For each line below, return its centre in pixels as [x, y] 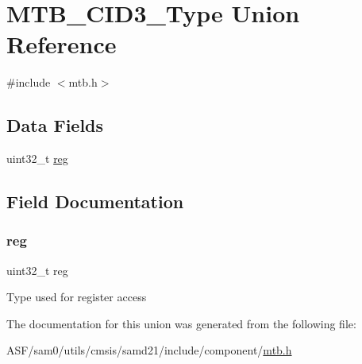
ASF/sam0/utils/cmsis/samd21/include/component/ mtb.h [149, 350]
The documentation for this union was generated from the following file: [181, 323]
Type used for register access [77, 297]
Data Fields [55, 125]
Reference [62, 44]
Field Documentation [95, 201]
